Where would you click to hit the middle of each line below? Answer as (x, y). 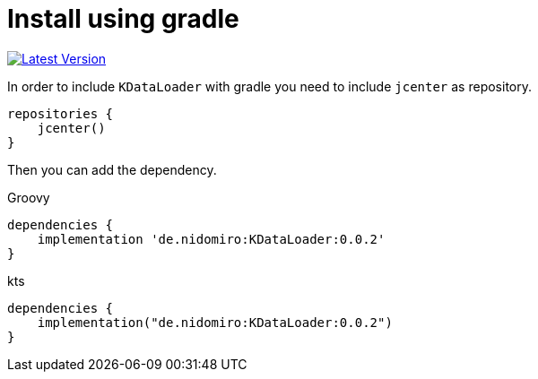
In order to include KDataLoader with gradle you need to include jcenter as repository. (269, 86)
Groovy (29, 197)
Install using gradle (123, 19)
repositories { (61, 113)
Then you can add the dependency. (112, 169)
